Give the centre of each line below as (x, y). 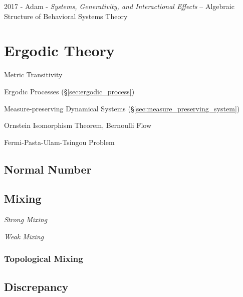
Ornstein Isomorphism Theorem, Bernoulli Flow (78, 125)
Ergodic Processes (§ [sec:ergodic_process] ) (69, 91)
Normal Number (48, 169)
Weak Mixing (24, 236)
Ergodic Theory (59, 50)
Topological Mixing (44, 259)
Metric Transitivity (33, 75)
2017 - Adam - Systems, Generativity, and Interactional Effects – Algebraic (119, 6)
